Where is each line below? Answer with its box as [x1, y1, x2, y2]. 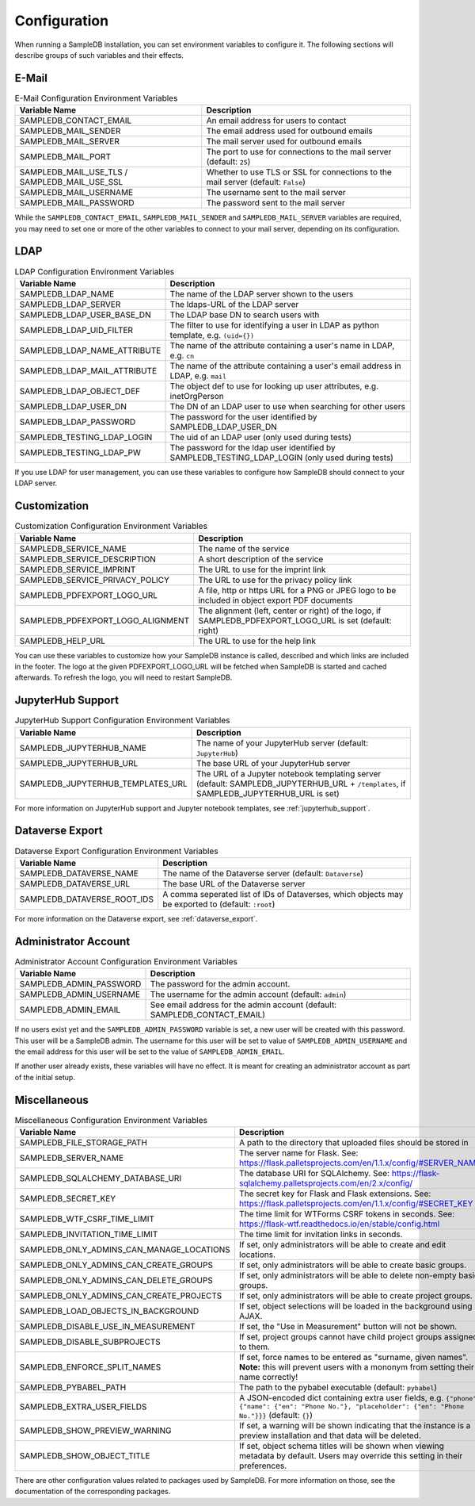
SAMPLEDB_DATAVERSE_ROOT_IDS [19, 893, 154, 904]
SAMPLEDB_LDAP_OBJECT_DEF [19, 385, 141, 397]
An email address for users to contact [206, 115, 347, 126]
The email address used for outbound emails [206, 125, 373, 136]
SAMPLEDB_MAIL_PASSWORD [19, 197, 135, 209]
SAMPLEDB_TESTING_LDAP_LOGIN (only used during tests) [169, 452, 393, 463]
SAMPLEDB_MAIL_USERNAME [19, 187, 134, 198]
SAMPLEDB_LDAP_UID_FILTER [19, 324, 134, 335]
